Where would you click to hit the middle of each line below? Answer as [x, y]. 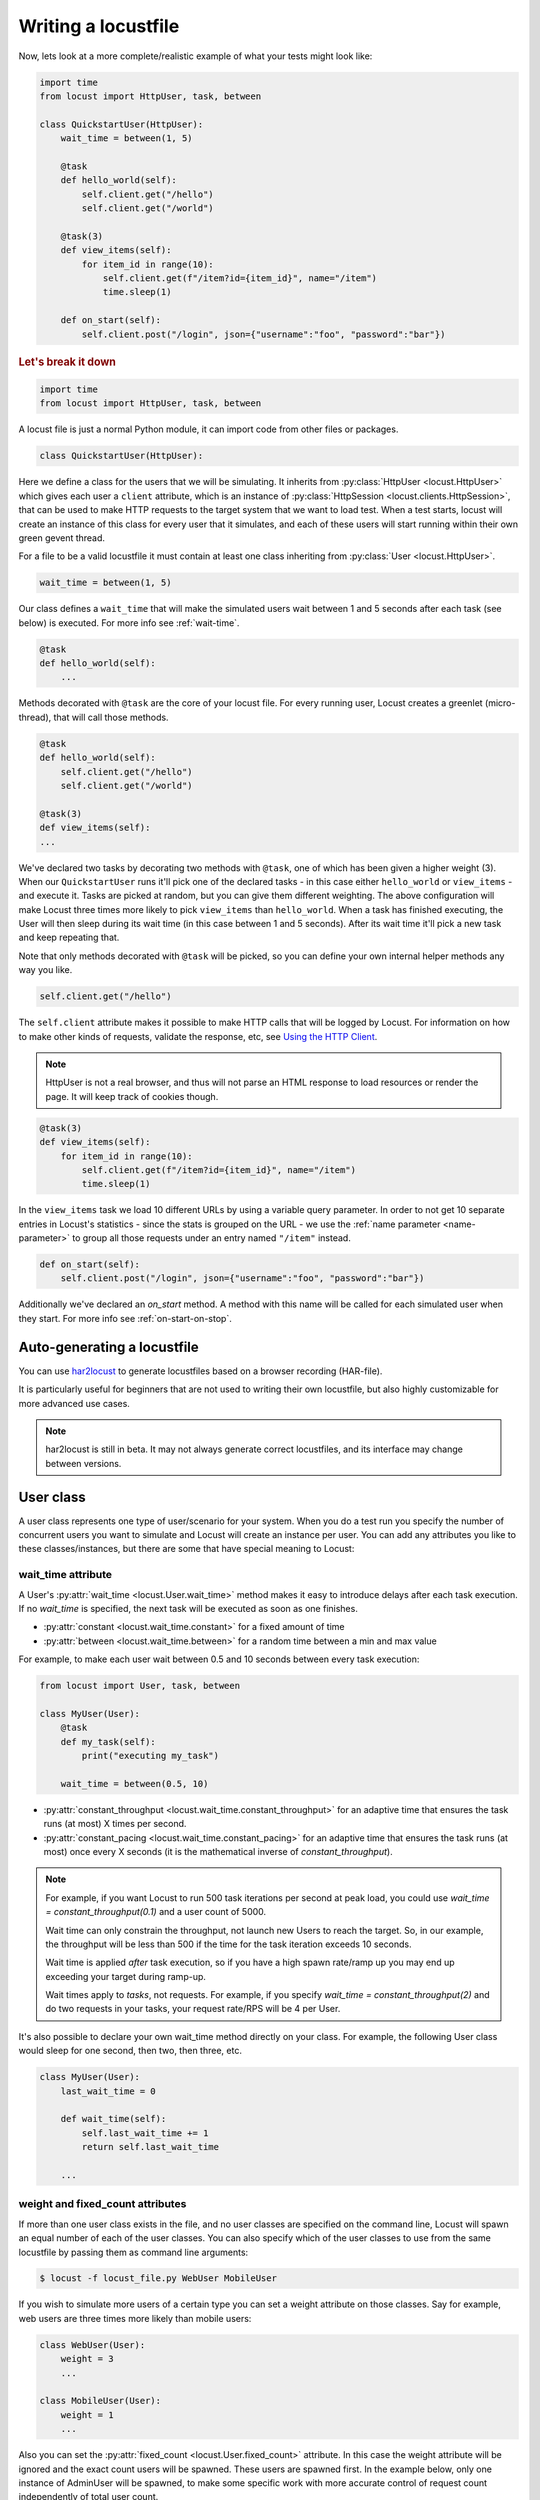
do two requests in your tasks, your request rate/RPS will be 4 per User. [193, 2009]
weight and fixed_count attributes [102, 2204]
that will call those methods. [111, 717]
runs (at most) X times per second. [115, 1824]
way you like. [45, 970]
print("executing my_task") [150, 1756]
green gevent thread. [61, 537]
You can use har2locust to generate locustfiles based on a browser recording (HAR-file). [200, 1371]
